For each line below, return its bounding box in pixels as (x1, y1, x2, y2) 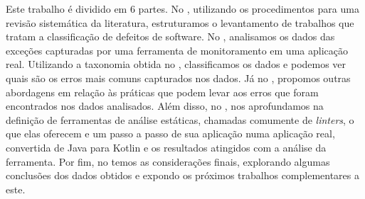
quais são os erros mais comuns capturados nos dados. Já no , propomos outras (6, 70, 351, 85)
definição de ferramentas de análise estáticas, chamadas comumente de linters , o (6, 112, 354, 127)
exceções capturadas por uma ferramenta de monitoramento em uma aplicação (6, 42, 348, 57)
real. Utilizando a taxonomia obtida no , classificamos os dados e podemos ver (6, 57, 347, 72)
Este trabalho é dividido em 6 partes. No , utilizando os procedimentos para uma (6, 1, 359, 16)
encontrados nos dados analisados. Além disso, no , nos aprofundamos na (6, 98, 324, 113)
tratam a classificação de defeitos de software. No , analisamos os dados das (6, 29, 335, 44)
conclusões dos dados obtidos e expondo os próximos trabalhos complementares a (6, 168, 359, 183)
